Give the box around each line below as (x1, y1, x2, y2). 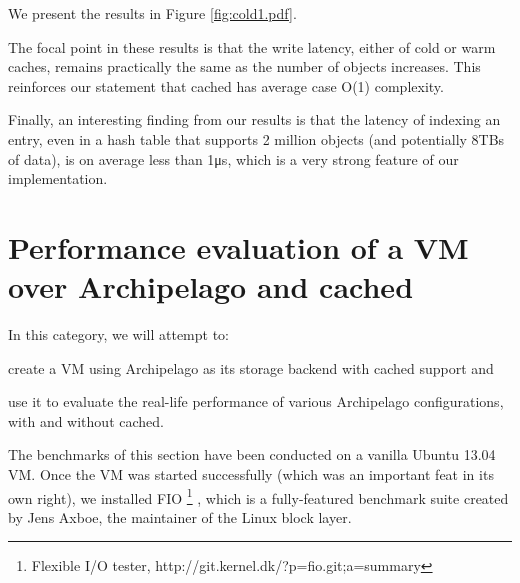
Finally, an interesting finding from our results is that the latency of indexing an (8, 109, 501, 130)
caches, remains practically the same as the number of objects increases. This (8, 56, 481, 77)
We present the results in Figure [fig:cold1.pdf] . (8, 3, 297, 23)
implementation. (8, 168, 108, 189)
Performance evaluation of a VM (8, 226, 469, 267)
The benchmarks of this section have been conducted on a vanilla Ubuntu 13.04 (8, 444, 496, 465)
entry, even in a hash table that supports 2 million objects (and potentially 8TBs (8, 128, 505, 149)
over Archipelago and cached (8, 266, 414, 307)
